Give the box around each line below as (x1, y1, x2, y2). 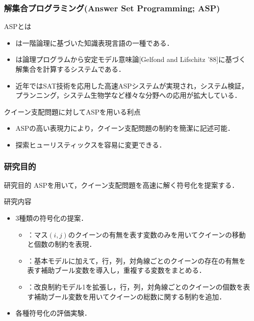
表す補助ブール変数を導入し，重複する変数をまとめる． (27, 265, 206, 275)
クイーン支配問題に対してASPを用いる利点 (4, 106, 141, 117)
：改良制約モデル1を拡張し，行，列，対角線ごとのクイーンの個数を (27, 281, 243, 292)
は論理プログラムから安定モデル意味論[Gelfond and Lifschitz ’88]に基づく (15, 54, 246, 64)
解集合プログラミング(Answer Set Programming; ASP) (4, 1, 220, 14)
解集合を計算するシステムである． (15, 64, 126, 74)
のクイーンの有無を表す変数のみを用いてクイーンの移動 (68, 229, 246, 239)
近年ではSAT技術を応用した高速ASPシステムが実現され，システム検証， (15, 80, 249, 90)
